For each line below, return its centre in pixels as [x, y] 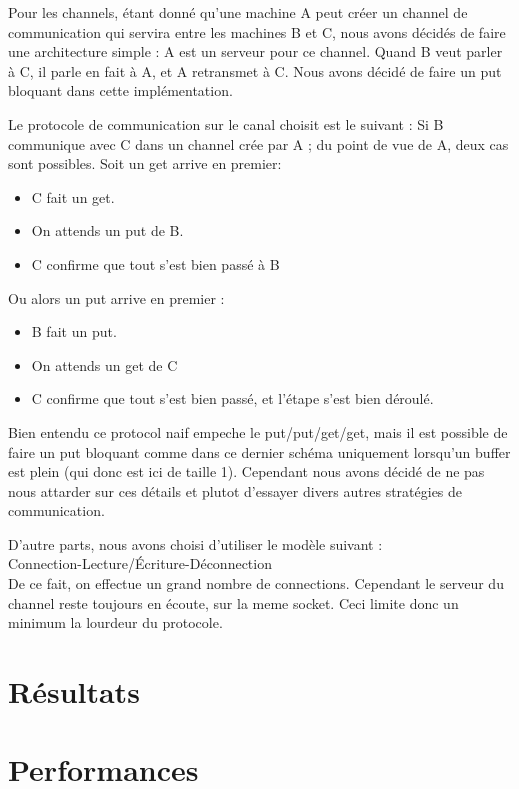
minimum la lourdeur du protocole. [115, 622]
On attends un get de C [104, 364]
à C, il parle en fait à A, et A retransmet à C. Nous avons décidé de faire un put [255, 70]
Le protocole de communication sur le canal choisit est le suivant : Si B [226, 123]
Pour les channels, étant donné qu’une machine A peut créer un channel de [238, 12]
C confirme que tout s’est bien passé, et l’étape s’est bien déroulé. [232, 398]
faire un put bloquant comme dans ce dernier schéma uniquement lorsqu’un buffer [259, 451]
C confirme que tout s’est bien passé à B [155, 263]
